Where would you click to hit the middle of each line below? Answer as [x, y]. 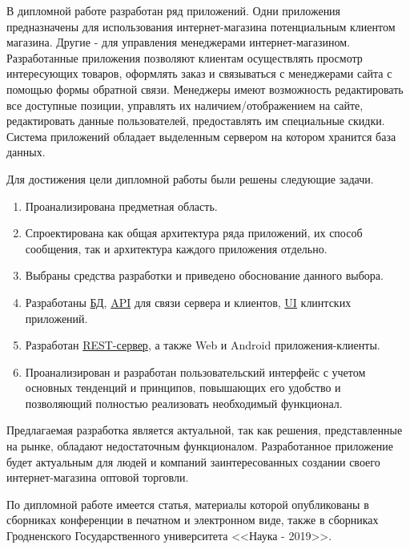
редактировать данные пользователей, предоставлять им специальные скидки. [196, 121]
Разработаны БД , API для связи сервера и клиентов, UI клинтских [188, 302]
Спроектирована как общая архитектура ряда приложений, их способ [194, 233]
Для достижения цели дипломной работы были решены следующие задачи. [190, 178]
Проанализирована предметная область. [121, 206]
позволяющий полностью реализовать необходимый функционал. [184, 403]
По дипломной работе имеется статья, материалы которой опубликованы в [188, 504]
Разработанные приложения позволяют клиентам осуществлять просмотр [185, 57]
